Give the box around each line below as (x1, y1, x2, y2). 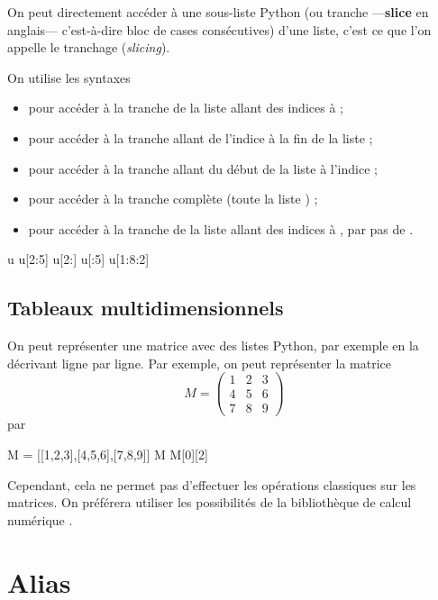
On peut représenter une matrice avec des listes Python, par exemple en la (7, 336, 419, 355)
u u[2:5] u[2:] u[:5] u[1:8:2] (7, 250, 150, 268)
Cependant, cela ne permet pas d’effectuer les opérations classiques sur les (7, 475, 416, 494)
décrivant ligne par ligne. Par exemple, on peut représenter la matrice (7, 353, 391, 372)
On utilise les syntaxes (7, 68, 131, 86)
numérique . (7, 510, 73, 529)
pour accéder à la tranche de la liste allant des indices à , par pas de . (28, 219, 414, 238)
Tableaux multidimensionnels (7, 294, 284, 322)
